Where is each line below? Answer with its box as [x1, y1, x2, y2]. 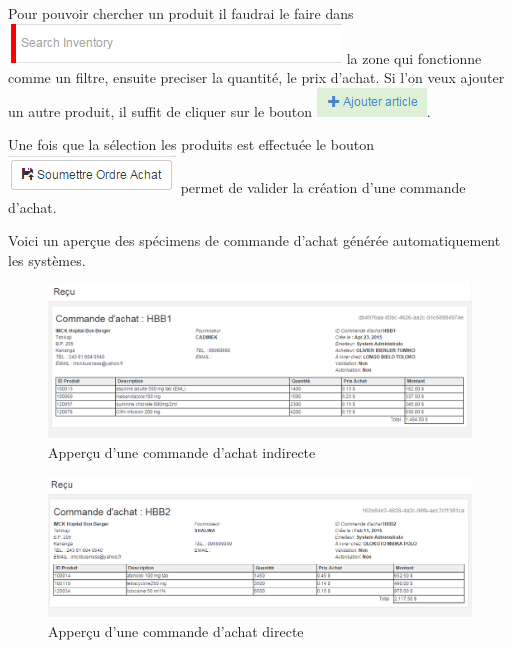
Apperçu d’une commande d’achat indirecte [48, 441, 316, 462]
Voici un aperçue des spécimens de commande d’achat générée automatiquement [8, 230, 501, 251]
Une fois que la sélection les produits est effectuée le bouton [8, 134, 374, 155]
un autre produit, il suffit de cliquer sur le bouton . [8, 100, 431, 121]
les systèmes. [8, 249, 86, 270]
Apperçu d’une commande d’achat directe [48, 620, 304, 641]
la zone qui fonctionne [346, 47, 482, 68]
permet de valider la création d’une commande [180, 176, 466, 197]
